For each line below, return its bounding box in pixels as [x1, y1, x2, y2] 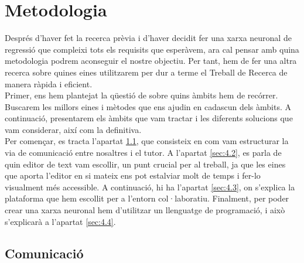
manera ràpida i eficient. [5, 77, 93, 90]
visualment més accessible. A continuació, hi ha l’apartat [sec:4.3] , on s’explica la [5, 180, 295, 193]
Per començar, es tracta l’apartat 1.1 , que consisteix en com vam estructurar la [5, 135, 289, 147]
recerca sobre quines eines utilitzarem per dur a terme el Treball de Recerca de [5, 66, 288, 78]
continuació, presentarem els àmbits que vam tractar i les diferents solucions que [5, 112, 293, 124]
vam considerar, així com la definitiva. [5, 123, 142, 135]
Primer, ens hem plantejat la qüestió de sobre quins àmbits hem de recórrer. [5, 89, 278, 101]
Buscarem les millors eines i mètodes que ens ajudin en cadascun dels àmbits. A [5, 100, 291, 112]
